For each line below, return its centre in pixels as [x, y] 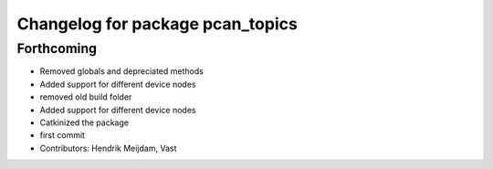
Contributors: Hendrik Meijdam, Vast [108, 148]
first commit [63, 135]
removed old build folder [86, 97]
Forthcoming [57, 48]
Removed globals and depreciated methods [122, 71]
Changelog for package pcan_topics [157, 24]
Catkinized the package [84, 122]
